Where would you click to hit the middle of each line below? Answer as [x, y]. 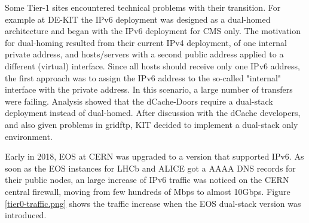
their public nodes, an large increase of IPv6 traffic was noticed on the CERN [147, 180]
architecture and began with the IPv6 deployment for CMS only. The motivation [153, 31]
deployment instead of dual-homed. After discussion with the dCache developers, [153, 113]
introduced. [26, 215]
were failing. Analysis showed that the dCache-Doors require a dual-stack [139, 101]
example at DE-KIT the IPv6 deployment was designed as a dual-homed [138, 19]
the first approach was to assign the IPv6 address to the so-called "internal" [143, 77]
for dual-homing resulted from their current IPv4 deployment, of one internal [146, 42]
